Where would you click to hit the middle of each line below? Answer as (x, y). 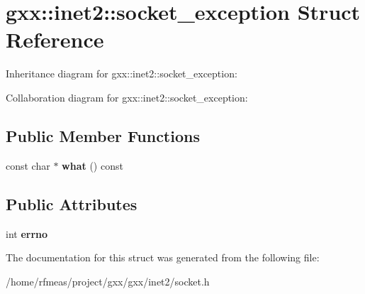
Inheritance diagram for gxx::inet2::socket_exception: (122, 73)
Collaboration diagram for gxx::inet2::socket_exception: (127, 97)
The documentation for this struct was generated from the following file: (163, 257)
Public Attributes (72, 203)
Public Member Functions (103, 135)
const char (28, 165)
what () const (92, 165)
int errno (27, 233)
